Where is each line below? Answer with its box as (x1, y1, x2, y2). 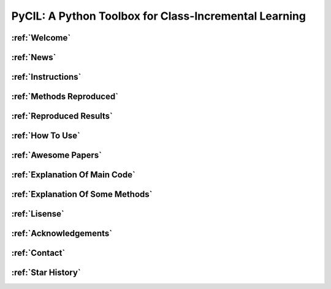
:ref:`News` (11, 52, 56, 63)
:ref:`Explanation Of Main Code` (11, 169, 136, 180)
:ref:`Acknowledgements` (11, 228, 113, 239)
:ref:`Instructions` (11, 72, 82, 82)
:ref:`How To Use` (11, 131, 81, 141)
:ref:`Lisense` (11, 209, 64, 219)
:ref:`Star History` (11, 268, 81, 278)
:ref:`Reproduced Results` (11, 111, 113, 121)
